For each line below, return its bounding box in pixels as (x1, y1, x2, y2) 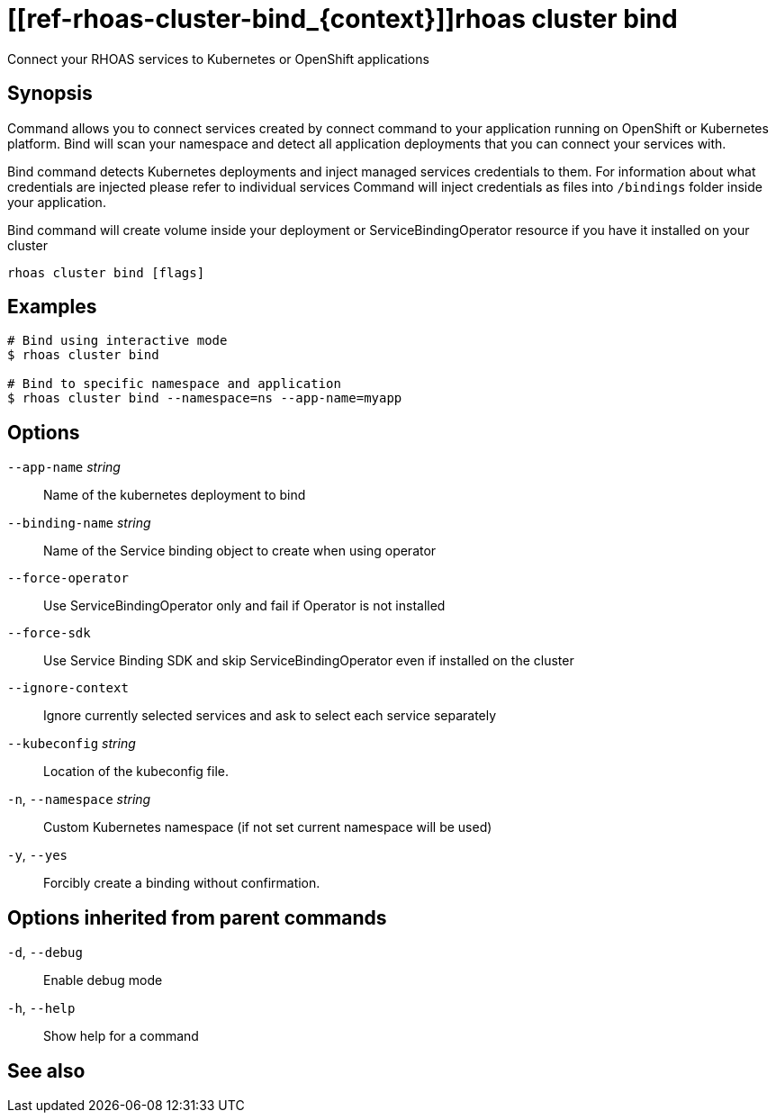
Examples (7, 295, 97, 319)
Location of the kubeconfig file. (43, 763, 229, 780)
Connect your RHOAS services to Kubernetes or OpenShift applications (7, 50, 429, 67)
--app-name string (7, 459, 121, 475)
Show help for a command (43, 1028, 199, 1044)
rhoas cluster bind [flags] (7, 265, 205, 280)
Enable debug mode (43, 972, 163, 989)
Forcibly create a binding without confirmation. (43, 875, 320, 891)
